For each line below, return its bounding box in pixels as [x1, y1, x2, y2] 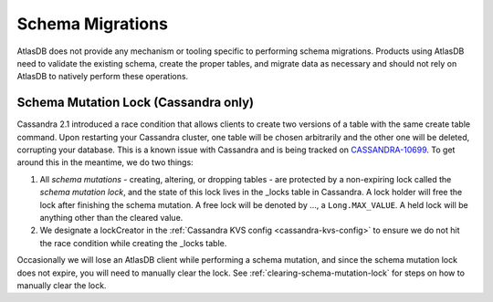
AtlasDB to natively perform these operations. [16, 71, 189, 82]
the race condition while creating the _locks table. [39, 237, 227, 248]
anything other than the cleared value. [39, 212, 184, 223]
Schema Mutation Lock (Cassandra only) [16, 95, 255, 110]
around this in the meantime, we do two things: [16, 157, 194, 168]
